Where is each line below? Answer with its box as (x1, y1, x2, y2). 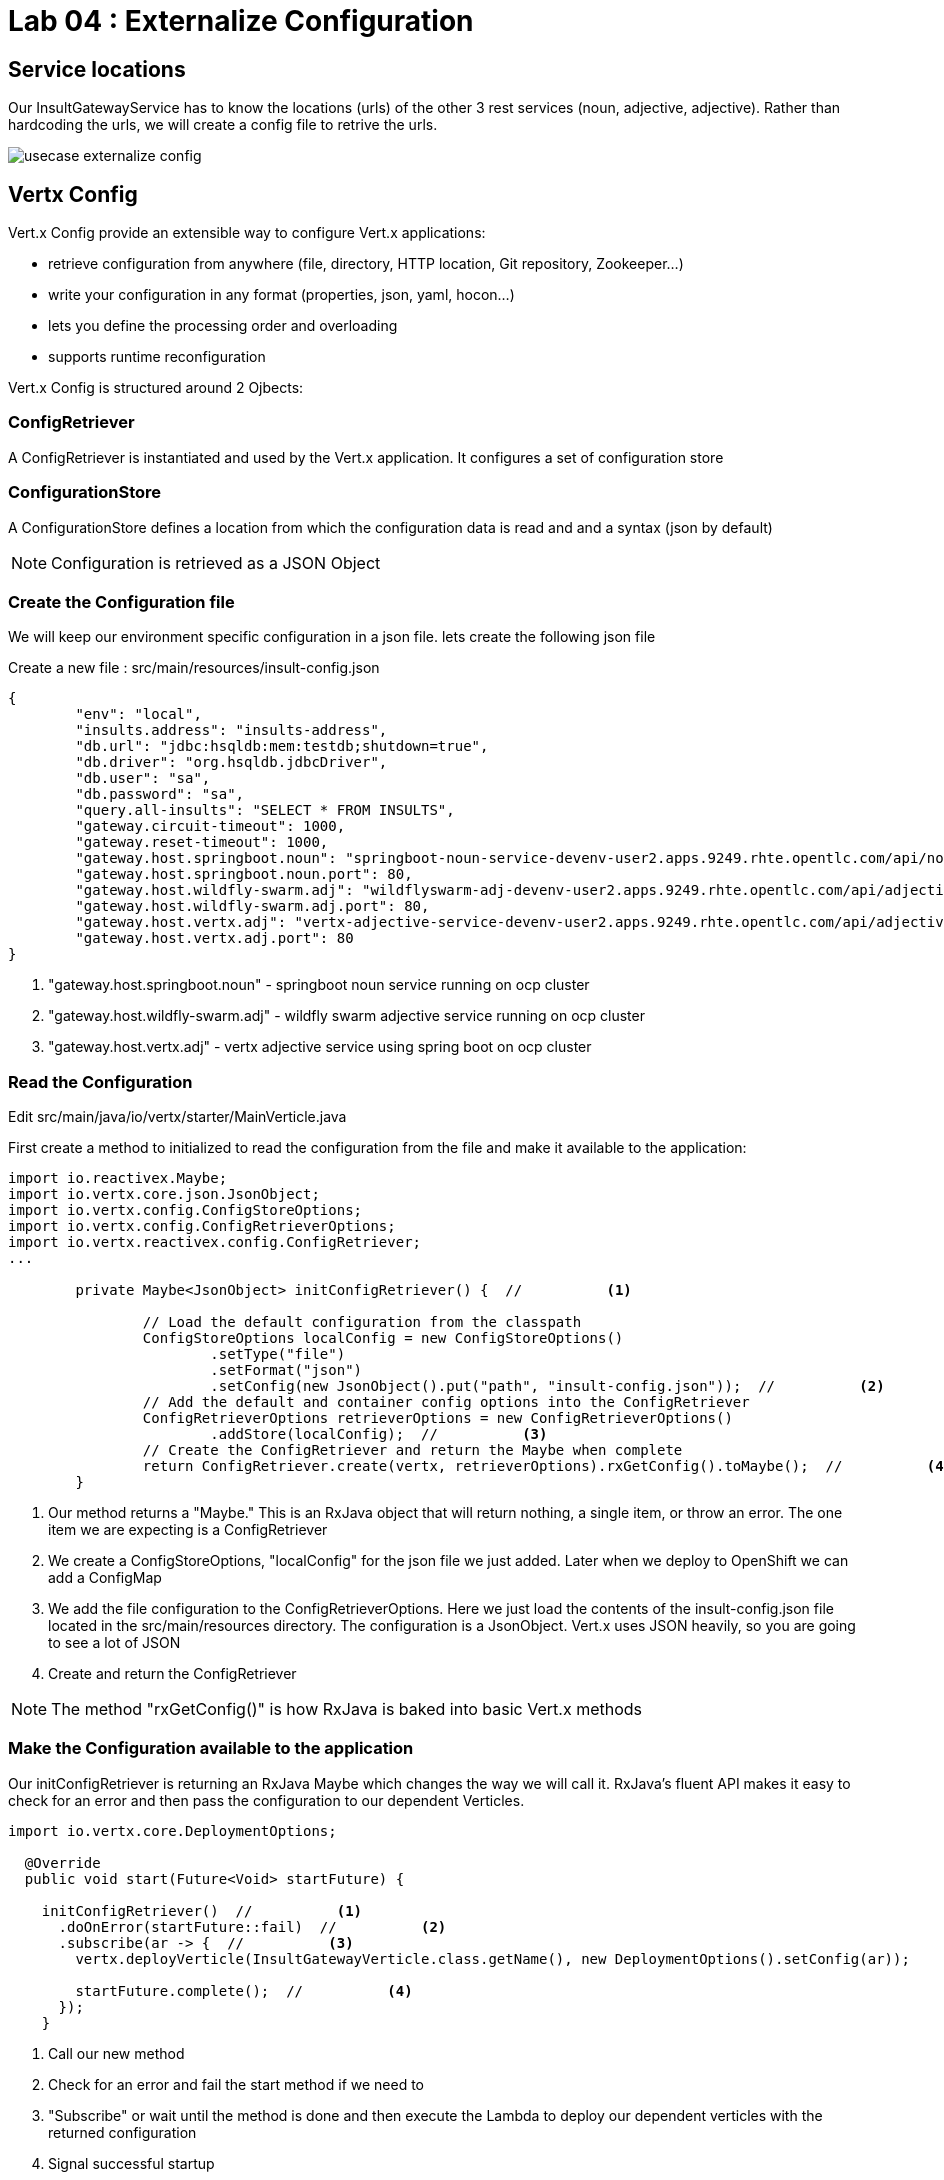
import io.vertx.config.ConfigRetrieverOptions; (8, 1218, 396, 1235)
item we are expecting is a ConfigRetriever (48, 1521, 328, 1539)
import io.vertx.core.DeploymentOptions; (8, 1822, 337, 1839)
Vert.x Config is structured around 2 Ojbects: (8, 379, 304, 397)
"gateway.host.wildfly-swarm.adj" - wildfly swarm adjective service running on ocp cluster (48, 1007, 645, 1025)
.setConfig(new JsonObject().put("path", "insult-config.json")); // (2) (210, 1378, 885, 1395)
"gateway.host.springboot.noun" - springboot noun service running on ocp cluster (48, 976, 590, 994)
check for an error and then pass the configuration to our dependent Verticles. (8, 1791, 525, 1809)
